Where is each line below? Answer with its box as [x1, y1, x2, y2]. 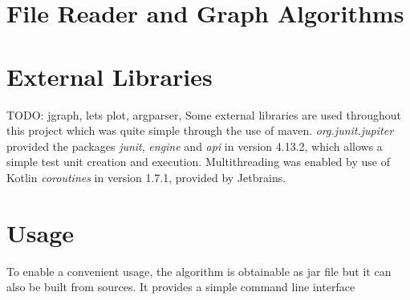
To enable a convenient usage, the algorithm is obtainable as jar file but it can [6, 262, 392, 279]
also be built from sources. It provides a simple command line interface [6, 278, 355, 295]
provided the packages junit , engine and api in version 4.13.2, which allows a [6, 137, 383, 154]
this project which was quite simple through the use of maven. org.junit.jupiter [6, 122, 394, 139]
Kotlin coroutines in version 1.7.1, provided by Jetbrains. [6, 168, 286, 185]
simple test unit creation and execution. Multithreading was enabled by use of [6, 153, 390, 170]
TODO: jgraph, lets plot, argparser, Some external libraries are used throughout [6, 106, 402, 123]
